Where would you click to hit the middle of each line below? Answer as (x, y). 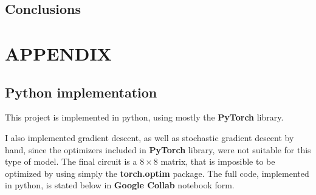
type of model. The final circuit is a (71, 161)
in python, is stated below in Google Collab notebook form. (120, 185)
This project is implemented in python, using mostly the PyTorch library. (144, 117)
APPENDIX (58, 53)
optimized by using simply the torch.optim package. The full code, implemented (157, 173)
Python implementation (81, 92)
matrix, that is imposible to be (218, 161)
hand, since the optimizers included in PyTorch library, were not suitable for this (158, 149)
